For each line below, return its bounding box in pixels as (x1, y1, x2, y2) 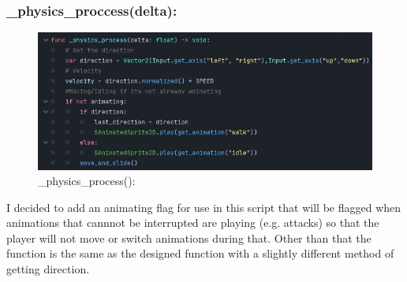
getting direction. (6, 261, 90, 277)
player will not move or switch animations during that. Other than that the (6, 229, 372, 246)
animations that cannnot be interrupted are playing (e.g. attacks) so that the (6, 214, 379, 231)
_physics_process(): (38, 173, 136, 189)
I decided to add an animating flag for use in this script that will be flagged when (6, 199, 401, 215)
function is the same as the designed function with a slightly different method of (6, 245, 394, 262)
